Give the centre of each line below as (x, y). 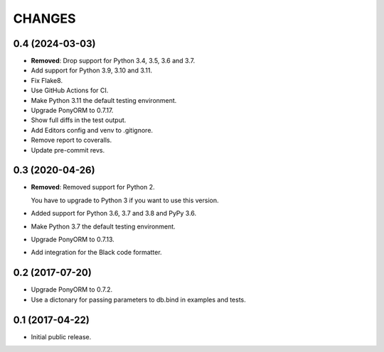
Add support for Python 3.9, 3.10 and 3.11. (92, 70)
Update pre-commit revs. (68, 150)
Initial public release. (61, 336)
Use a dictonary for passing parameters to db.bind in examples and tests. (139, 299)
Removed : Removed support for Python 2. (93, 187)
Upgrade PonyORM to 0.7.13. (73, 240)
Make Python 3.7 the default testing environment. (103, 226)
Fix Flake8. (47, 80)
